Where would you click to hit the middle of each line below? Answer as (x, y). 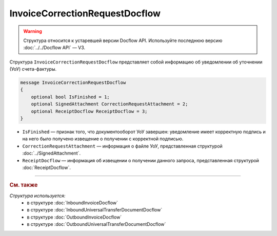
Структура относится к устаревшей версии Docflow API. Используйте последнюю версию (123, 40)
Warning (33, 31)
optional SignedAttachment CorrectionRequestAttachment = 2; (110, 104)
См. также (24, 185)
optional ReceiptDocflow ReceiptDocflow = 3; (89, 111)
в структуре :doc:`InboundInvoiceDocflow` (72, 203)
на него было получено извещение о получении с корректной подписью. (103, 139)
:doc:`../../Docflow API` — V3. (54, 48)
